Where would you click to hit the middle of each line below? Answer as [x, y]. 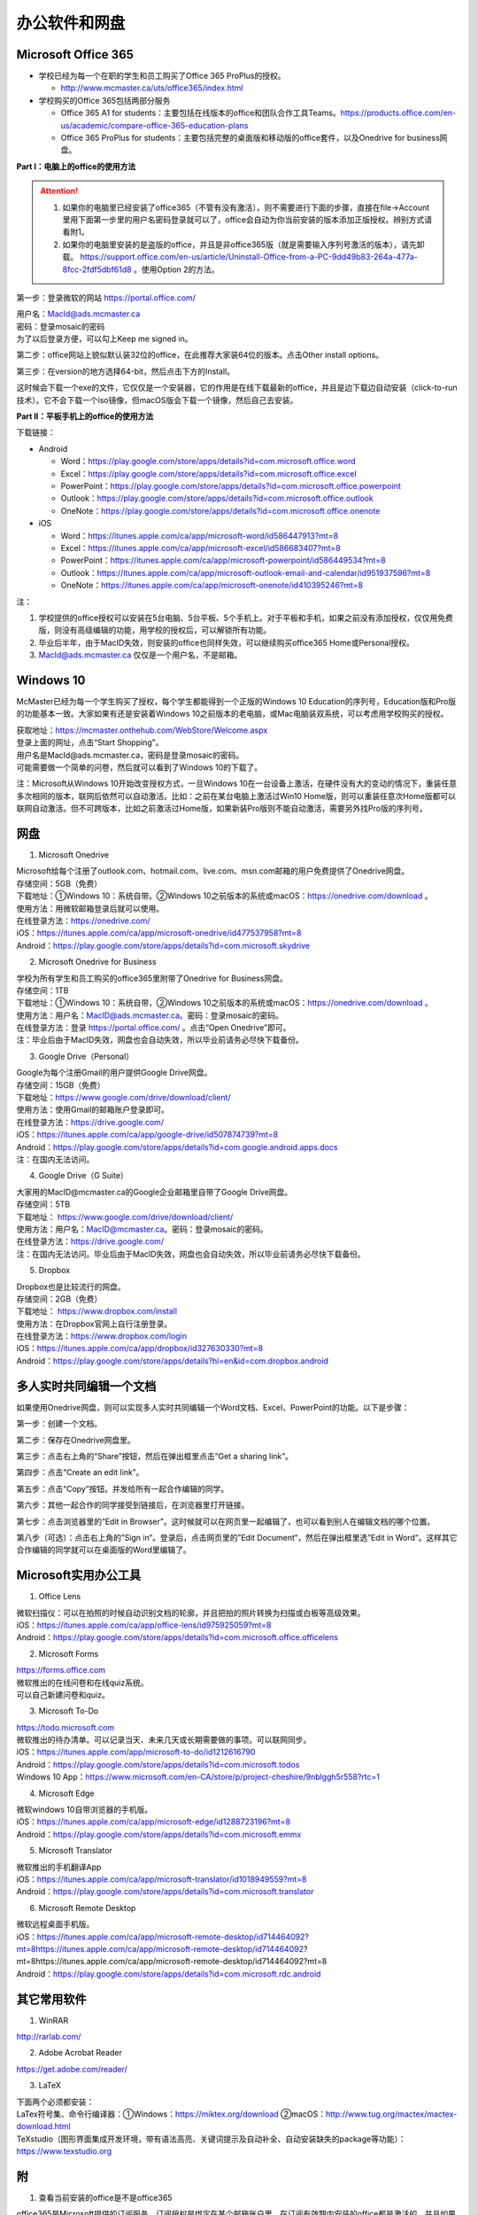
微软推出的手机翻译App [59, 1867]
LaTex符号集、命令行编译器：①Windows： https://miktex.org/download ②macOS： [171, 2114]
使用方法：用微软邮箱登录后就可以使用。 [90, 908]
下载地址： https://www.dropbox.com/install [96, 1311]
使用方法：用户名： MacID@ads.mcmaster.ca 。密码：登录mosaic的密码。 [150, 1015]
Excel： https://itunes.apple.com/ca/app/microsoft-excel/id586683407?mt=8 [200, 548]
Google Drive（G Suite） [83, 1176]
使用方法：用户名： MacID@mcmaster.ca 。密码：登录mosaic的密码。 [143, 1229]
